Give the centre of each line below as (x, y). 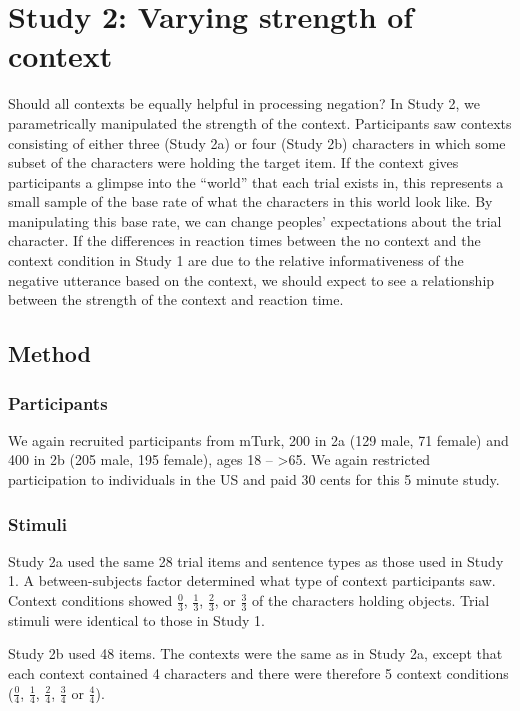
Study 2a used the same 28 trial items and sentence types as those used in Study (256, 560)
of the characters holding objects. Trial (371, 600)
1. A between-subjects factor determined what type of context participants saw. (252, 580)
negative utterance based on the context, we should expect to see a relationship (251, 279)
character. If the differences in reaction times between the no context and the (244, 240)
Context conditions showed (90, 600)
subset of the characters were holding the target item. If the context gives (233, 162)
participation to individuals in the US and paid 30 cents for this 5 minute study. (254, 479)
